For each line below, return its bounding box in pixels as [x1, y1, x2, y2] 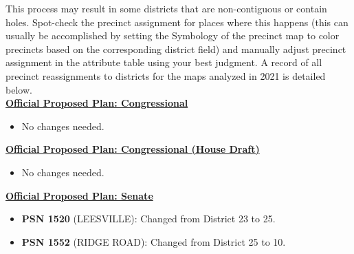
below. [5, 82, 32, 96]
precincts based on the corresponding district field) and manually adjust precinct [5, 41, 346, 56]
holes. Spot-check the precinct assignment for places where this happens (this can [5, 14, 349, 29]
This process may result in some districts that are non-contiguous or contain [5, 1, 327, 15]
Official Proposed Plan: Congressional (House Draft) [5, 142, 260, 156]
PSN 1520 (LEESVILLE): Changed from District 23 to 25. [21, 211, 276, 226]
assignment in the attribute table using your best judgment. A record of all [5, 55, 322, 70]
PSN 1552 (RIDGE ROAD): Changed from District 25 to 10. [21, 234, 286, 248]
